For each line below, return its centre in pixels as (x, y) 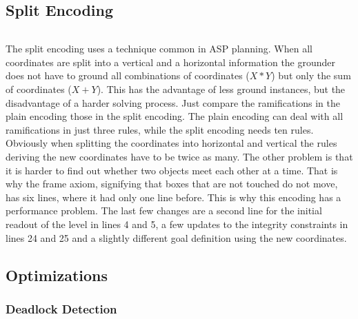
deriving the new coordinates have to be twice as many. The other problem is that (179, 156)
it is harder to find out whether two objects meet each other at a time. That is (172, 170)
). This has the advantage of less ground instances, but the (221, 89)
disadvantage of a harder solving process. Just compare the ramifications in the (173, 102)
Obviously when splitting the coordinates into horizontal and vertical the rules (171, 143)
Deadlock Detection (61, 308)
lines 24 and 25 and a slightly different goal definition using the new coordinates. (176, 237)
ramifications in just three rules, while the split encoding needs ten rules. (160, 129)
